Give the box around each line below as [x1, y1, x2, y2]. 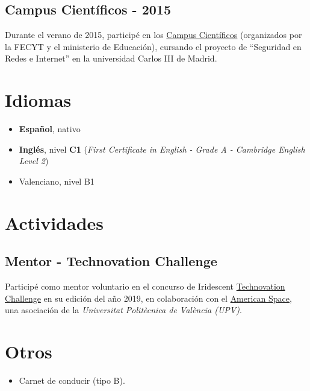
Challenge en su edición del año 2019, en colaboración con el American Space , [5, 291, 292, 304]
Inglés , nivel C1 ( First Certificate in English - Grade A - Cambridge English [19, 142, 305, 155]
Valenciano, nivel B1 [19, 174, 95, 187]
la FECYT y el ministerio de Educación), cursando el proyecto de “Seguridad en [5, 40, 302, 52]
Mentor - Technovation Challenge [5, 252, 217, 270]
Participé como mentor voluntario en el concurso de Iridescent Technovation [5, 280, 285, 293]
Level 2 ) [19, 154, 49, 167]
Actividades [5, 210, 104, 235]
